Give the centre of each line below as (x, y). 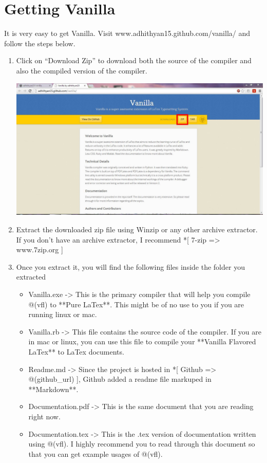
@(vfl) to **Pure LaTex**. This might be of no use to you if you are (136, 304)
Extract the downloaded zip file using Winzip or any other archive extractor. (137, 229)
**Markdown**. (53, 389)
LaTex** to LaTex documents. (76, 351)
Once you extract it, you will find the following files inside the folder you (130, 266)
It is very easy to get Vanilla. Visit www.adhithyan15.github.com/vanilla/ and (127, 33)
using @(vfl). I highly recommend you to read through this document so (142, 444)
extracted (31, 277)
